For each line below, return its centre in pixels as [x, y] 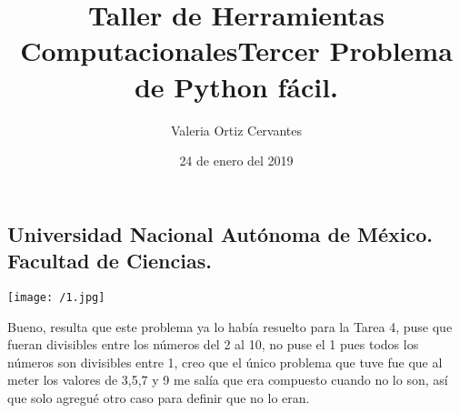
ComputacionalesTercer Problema [236, 50]
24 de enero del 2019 [236, 161]
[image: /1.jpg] [56, 297]
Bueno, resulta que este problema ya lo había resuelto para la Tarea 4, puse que [230, 326]
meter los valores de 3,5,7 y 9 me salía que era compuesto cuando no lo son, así [228, 380]
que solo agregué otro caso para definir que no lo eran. [159, 397]
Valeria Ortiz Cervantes [236, 130]
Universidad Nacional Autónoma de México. [220, 233]
